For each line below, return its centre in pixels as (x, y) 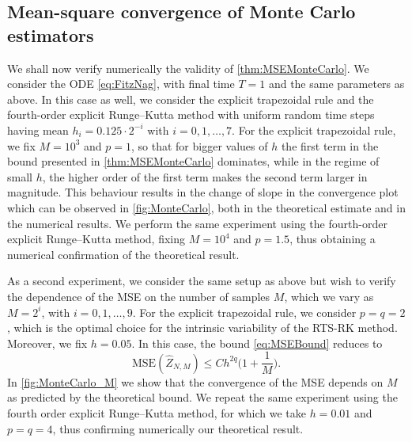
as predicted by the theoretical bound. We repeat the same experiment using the (202, 397)
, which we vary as (329, 296)
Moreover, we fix (47, 343)
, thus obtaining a (333, 239)
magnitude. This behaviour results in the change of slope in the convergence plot (203, 192)
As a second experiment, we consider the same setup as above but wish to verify (202, 281)
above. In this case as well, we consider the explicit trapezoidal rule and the (191, 99)
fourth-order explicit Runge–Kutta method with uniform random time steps (191, 114)
